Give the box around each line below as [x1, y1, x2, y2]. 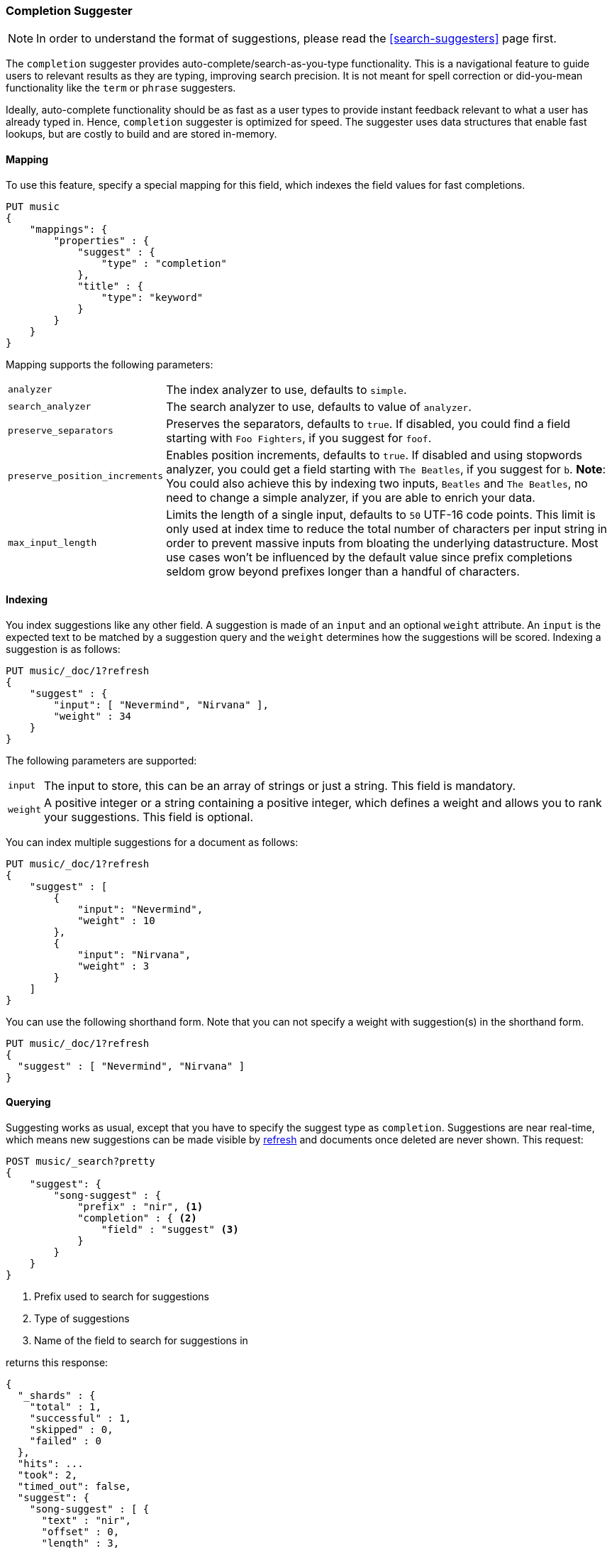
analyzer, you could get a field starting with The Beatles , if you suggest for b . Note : [166, 461, 606, 476]
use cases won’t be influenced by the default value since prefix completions [166, 549, 572, 564]
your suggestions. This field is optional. [43, 809, 253, 824]
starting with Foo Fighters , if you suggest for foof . [166, 430, 432, 445]
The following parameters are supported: [6, 754, 197, 767]
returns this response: [6, 1356, 109, 1369]
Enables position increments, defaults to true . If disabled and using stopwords [166, 447, 582, 462]
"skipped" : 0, [29, 1424, 113, 1436]
